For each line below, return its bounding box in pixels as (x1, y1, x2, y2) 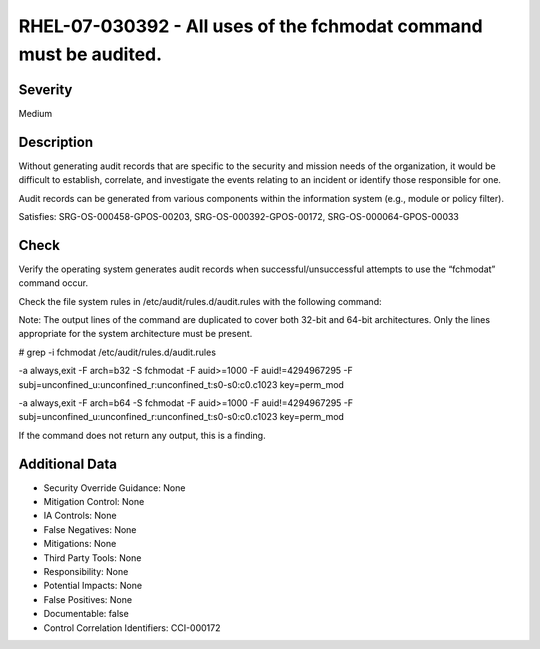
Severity (18, 81, 73, 98)
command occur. (18, 277, 89, 289)
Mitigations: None (43, 538, 117, 550)
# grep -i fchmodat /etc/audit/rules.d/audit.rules (18, 346, 217, 358)
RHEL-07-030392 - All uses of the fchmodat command (18, 15, 484, 37)
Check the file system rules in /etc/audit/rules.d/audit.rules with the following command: (18, 295, 382, 307)
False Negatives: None (43, 523, 137, 535)
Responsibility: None (43, 566, 129, 577)
